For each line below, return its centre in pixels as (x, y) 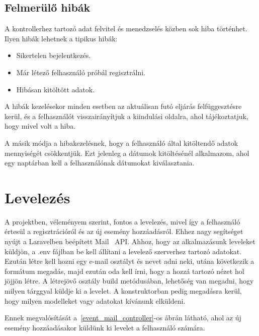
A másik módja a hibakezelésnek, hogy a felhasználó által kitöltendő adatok (121, 143)
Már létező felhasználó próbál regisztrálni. (81, 72)
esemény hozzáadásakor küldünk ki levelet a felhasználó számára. (105, 327)
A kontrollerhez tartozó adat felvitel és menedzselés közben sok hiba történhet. (126, 29)
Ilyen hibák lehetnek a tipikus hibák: (61, 38)
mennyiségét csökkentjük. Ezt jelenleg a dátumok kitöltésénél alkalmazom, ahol (127, 153)
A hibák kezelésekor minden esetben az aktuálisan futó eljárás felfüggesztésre (123, 106)
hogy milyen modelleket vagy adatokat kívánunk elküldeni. (95, 300)
